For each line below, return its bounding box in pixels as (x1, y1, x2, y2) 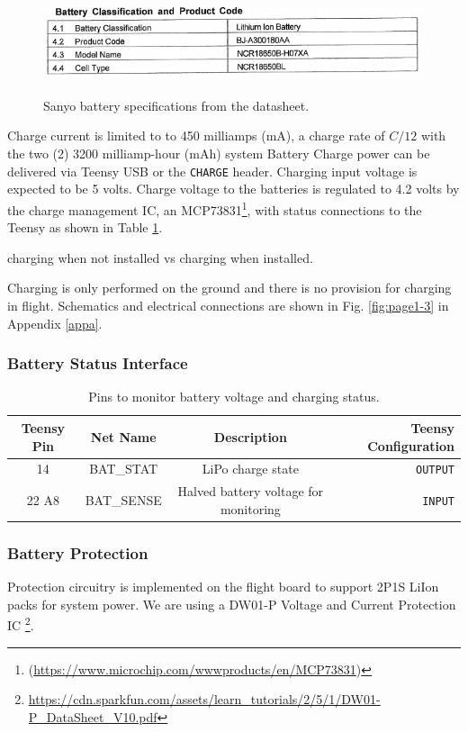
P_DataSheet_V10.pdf (28, 707, 157, 726)
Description (213, 427, 287, 446)
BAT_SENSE (85, 491, 162, 510)
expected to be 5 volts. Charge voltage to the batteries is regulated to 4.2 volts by (7, 179, 460, 198)
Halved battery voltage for (177, 482, 324, 501)
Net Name (90, 427, 157, 446)
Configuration (367, 436, 454, 455)
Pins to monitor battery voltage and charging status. (88, 387, 380, 406)
